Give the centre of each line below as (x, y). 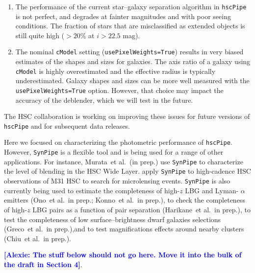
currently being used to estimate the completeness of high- (92, 190)
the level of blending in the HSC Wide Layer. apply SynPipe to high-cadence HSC (127, 171)
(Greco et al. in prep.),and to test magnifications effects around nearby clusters (124, 229)
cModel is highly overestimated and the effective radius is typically (115, 71)
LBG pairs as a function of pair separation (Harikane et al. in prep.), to (141, 209)
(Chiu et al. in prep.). (38, 238)
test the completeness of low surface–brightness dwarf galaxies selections (113, 219)
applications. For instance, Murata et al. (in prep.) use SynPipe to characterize (124, 161)
